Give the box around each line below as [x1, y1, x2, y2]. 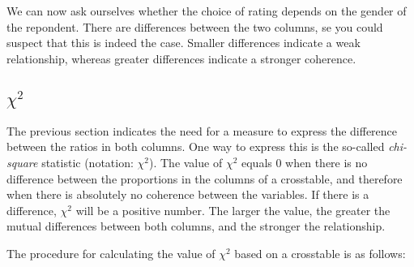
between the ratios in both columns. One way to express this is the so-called [6, 138, 385, 155]
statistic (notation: [41, 153, 134, 170]
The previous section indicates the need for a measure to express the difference [6, 122, 398, 139]
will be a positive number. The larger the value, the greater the [75, 201, 391, 218]
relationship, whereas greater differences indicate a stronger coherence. [6, 50, 356, 67]
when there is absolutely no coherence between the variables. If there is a [6, 186, 369, 203]
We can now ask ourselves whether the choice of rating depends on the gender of [6, 2, 407, 19]
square [6, 153, 38, 170]
